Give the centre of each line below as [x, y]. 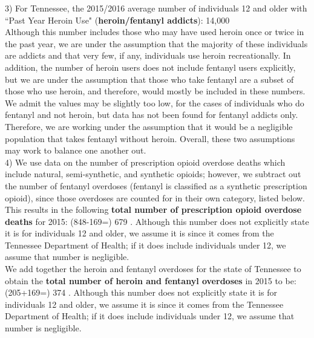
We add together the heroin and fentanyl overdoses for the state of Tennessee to [153, 269]
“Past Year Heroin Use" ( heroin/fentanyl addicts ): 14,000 [117, 20]
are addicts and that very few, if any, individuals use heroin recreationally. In [148, 55]
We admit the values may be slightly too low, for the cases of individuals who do [155, 102]
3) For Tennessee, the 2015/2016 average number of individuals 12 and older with [156, 8]
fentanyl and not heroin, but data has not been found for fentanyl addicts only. [152, 115]
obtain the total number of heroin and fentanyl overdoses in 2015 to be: [151, 280]
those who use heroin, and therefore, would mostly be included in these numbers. [155, 91]
